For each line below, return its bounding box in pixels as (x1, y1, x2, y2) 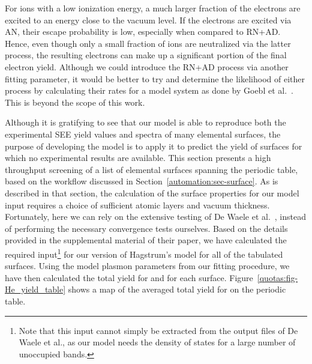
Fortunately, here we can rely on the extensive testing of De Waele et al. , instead (5, 210, 306, 223)
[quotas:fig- (257, 271, 298, 284)
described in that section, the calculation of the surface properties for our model (5, 186, 299, 199)
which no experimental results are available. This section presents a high (5, 151, 271, 164)
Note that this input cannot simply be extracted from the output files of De (19, 324, 298, 336)
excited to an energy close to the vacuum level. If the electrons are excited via (5, 13, 292, 26)
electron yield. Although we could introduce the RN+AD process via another (5, 60, 289, 73)
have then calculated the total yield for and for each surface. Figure (5, 271, 253, 284)
